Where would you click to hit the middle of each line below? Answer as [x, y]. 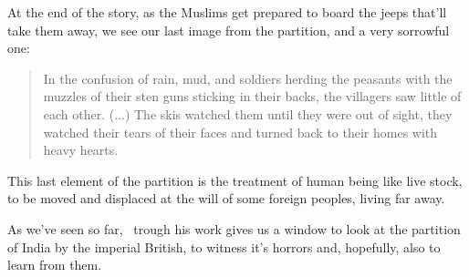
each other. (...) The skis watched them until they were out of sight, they [248, 113]
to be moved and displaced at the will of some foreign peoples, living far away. [226, 198]
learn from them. [55, 265]
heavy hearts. [81, 150]
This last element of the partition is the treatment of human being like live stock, [235, 180]
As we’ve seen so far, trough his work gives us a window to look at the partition [234, 228]
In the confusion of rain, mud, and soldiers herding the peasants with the [248, 78]
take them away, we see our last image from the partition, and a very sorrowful [229, 30]
